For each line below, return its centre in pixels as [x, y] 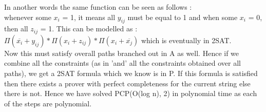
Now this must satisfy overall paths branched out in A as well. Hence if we [122, 53]
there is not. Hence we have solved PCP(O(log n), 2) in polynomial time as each [131, 93]
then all [16, 29]
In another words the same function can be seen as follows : [98, 7]
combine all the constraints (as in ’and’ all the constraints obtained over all [122, 63]
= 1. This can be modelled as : [89, 29]
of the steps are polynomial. [48, 103]
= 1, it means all [89, 17]
